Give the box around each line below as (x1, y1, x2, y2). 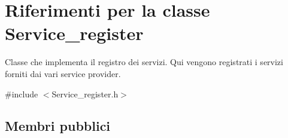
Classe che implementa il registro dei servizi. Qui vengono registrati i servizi (5, 56, 283, 68)
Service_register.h (51, 87, 119, 100)
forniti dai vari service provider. (5, 67, 121, 79)
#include (5, 87, 38, 100)
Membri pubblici (5, 116, 111, 135)
